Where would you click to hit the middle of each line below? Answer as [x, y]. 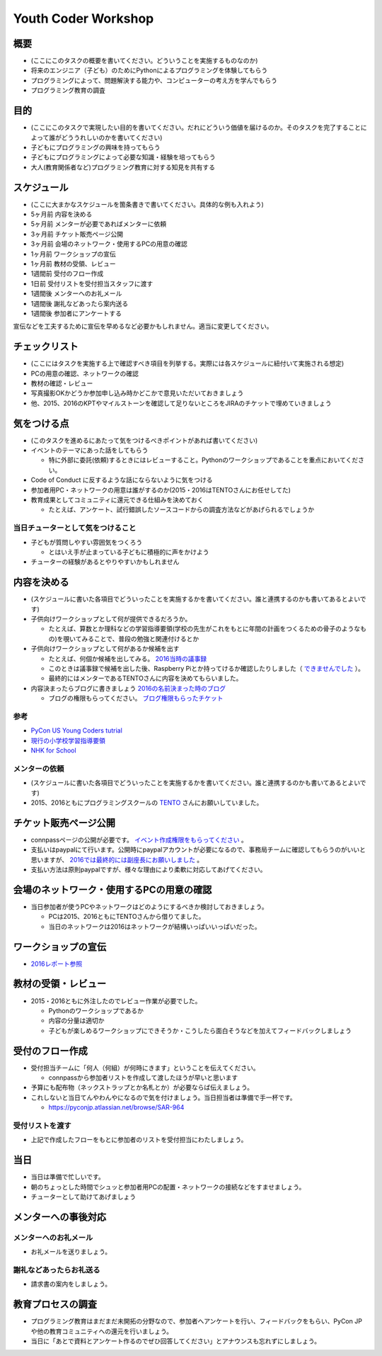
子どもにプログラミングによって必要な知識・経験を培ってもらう [123, 157]
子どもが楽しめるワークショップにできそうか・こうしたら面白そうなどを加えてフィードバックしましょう [200, 1030]
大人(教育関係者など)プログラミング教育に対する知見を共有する [123, 167]
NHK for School [54, 750]
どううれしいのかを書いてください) [112, 137]
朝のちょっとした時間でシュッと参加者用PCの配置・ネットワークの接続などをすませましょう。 [168, 1187]
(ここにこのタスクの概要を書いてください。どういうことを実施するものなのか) [144, 61]
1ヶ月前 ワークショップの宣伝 [73, 254]
